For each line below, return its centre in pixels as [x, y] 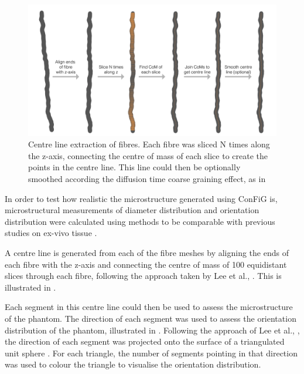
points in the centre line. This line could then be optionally [134, 167]
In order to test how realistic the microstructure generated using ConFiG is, [141, 198]
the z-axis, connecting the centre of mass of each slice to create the [148, 155]
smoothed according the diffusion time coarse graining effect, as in [147, 178]
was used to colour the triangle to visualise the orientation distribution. [133, 364]
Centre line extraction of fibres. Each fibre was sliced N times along [149, 144]
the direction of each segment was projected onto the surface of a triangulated [145, 341]
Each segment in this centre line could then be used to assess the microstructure [149, 307]
